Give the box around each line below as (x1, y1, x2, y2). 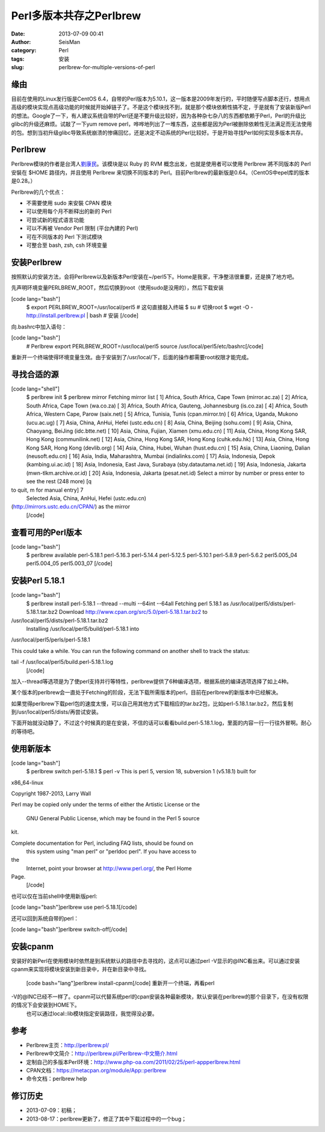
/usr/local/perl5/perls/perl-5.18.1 (11, 636, 90, 643)
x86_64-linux (11, 779, 44, 786)
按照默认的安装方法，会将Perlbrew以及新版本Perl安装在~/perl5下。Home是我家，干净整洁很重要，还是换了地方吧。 (11, 273, 298, 280)
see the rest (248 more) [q (26, 478, 92, 485)
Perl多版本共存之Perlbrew (11, 9, 141, 22)
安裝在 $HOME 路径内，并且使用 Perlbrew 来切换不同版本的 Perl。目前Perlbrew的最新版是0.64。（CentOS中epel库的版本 (11, 169, 310, 176)
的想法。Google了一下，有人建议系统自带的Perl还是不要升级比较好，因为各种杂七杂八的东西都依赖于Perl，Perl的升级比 (11, 112, 306, 119)
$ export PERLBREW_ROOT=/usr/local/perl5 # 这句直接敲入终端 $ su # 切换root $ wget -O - (26, 304, 253, 311)
